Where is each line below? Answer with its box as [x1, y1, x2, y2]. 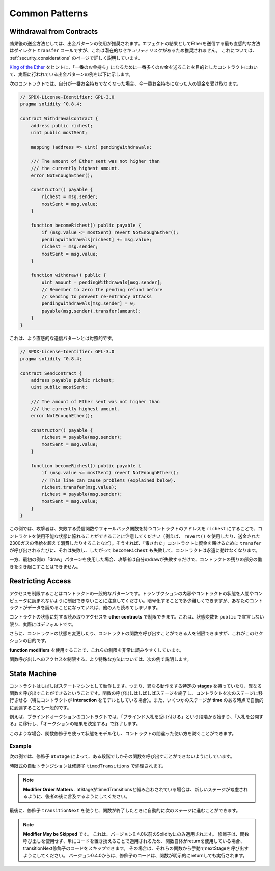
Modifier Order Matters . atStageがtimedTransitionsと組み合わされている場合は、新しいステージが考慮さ [23, 786, 244, 792]
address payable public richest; [31, 377, 115, 383]
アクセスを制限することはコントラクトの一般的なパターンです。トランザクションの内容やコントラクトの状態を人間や [9, 591, 254, 597]
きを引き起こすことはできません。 [9, 564, 81, 570]
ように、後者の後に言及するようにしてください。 [27, 793, 130, 799]
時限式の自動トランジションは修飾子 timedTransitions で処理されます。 [9, 763, 167, 769]
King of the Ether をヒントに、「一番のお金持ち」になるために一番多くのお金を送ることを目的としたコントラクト [9, 64, 244, 70]
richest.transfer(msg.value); [41, 484, 117, 490]
